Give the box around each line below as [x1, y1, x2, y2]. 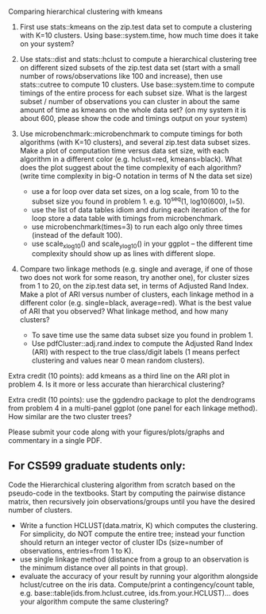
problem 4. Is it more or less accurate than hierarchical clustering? [8, 379, 225, 389]
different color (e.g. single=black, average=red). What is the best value [19, 298, 253, 308]
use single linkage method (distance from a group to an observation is [19, 554, 249, 564]
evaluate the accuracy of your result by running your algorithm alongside [19, 572, 259, 581]
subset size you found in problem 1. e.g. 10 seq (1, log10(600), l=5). [31, 195, 245, 206]
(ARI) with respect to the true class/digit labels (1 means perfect [31, 348, 241, 357]
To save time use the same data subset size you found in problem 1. [31, 330, 253, 340]
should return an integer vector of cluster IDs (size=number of [19, 538, 224, 547]
